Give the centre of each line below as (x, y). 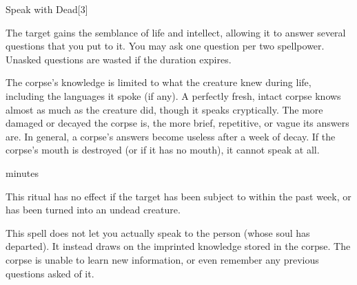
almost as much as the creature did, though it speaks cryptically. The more (164, 109)
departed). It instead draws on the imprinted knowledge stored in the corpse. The (178, 246)
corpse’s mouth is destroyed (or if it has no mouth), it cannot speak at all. (163, 150)
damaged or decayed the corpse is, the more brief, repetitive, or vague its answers (177, 123)
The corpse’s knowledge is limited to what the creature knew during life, (159, 82)
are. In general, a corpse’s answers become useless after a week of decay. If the (171, 136)
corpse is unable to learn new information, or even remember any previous (162, 259)
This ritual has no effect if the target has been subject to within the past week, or (178, 196)
